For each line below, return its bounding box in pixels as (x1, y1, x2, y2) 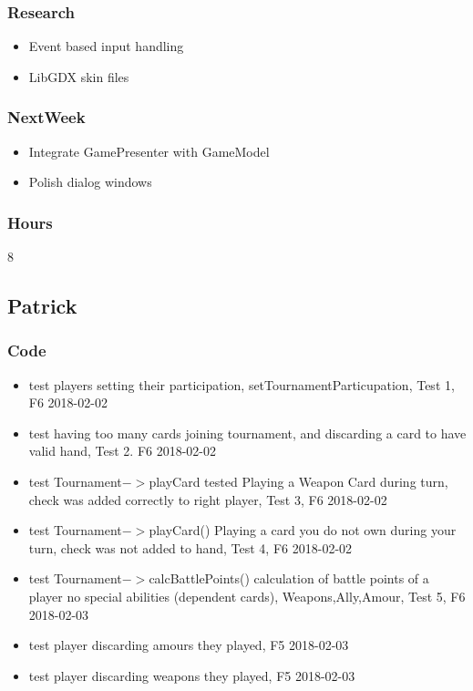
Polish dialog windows (28, 172, 152, 191)
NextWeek (7, 106, 86, 129)
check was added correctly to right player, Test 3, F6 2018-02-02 (28, 490, 387, 509)
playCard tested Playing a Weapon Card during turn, (149, 472, 448, 490)
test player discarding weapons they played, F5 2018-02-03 (28, 665, 355, 685)
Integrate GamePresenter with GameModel (28, 141, 270, 160)
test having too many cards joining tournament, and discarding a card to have (28, 423, 467, 442)
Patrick (7, 292, 77, 320)
